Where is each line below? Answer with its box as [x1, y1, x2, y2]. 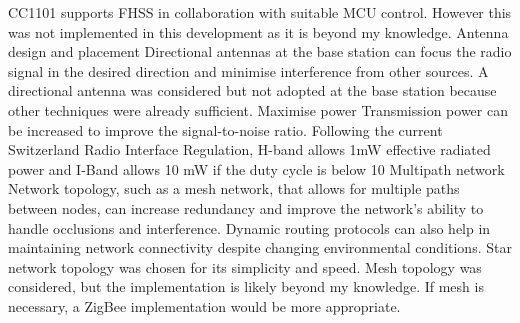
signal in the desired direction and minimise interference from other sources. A [8, 60, 489, 81]
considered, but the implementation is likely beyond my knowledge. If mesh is [8, 276, 484, 297]
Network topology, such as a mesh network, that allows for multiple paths [8, 178, 460, 199]
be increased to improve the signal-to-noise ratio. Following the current [8, 119, 443, 140]
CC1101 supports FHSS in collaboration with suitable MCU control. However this [8, 2, 512, 22]
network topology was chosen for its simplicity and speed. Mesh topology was [8, 256, 482, 277]
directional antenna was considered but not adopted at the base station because [8, 80, 497, 101]
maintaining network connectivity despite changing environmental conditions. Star [8, 237, 512, 258]
